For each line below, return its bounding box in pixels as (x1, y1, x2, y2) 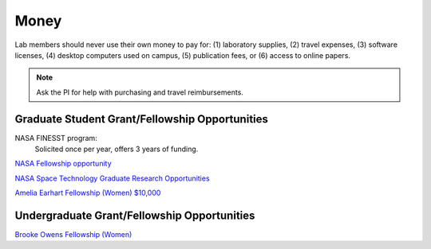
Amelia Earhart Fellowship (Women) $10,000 (14, 188, 161, 198)
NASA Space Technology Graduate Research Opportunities (14, 173, 211, 183)
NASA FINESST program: (14, 133, 97, 142)
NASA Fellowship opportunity (14, 159, 112, 169)
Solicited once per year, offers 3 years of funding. (34, 144, 199, 154)
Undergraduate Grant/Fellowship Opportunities (14, 209, 255, 222)
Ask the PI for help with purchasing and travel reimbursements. (36, 88, 243, 97)
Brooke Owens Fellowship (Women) (14, 230, 132, 239)
